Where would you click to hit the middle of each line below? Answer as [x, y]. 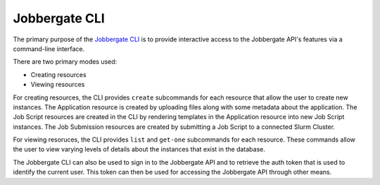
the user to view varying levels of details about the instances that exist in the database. [139, 149]
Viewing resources [58, 85]
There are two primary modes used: [65, 62]
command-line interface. [49, 48]
